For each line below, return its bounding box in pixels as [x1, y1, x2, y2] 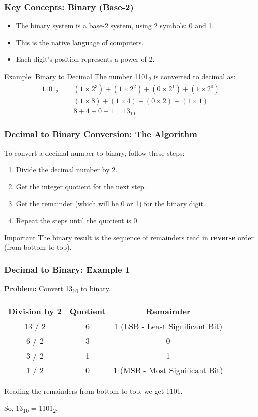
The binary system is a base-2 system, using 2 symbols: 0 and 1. [16, 20, 214, 31]
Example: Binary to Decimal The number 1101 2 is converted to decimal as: [4, 71, 236, 83]
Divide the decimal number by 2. [16, 164, 118, 175]
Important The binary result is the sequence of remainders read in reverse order [4, 232, 254, 242]
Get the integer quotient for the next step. [16, 181, 146, 192]
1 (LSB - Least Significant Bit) [114, 320, 223, 332]
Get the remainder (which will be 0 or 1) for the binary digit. [16, 198, 205, 208]
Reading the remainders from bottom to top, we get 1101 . [4, 386, 183, 396]
